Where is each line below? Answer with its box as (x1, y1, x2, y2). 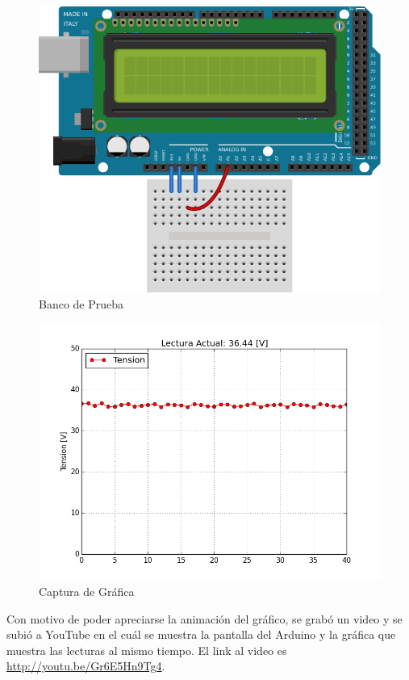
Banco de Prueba (39, 295, 124, 312)
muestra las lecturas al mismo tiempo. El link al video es (6, 641, 287, 658)
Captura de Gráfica (39, 583, 135, 599)
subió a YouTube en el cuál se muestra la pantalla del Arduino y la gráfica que (6, 626, 396, 643)
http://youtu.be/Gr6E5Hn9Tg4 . (6, 657, 165, 674)
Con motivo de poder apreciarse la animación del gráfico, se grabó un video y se (6, 610, 403, 627)
